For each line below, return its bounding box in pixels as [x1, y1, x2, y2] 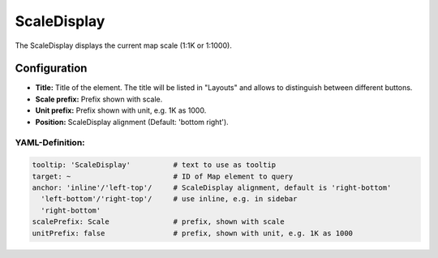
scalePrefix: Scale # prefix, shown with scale [32, 217, 285, 226]
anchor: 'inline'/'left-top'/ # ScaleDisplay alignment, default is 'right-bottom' [32, 183, 392, 192]
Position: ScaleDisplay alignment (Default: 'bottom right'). [35, 117, 229, 127]
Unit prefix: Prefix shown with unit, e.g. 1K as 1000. [35, 105, 207, 115]
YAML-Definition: [15, 137, 85, 148]
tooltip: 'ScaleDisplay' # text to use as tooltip [32, 161, 277, 170]
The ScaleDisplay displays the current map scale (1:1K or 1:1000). [15, 41, 233, 50]
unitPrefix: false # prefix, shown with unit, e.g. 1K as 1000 [32, 228, 353, 238]
